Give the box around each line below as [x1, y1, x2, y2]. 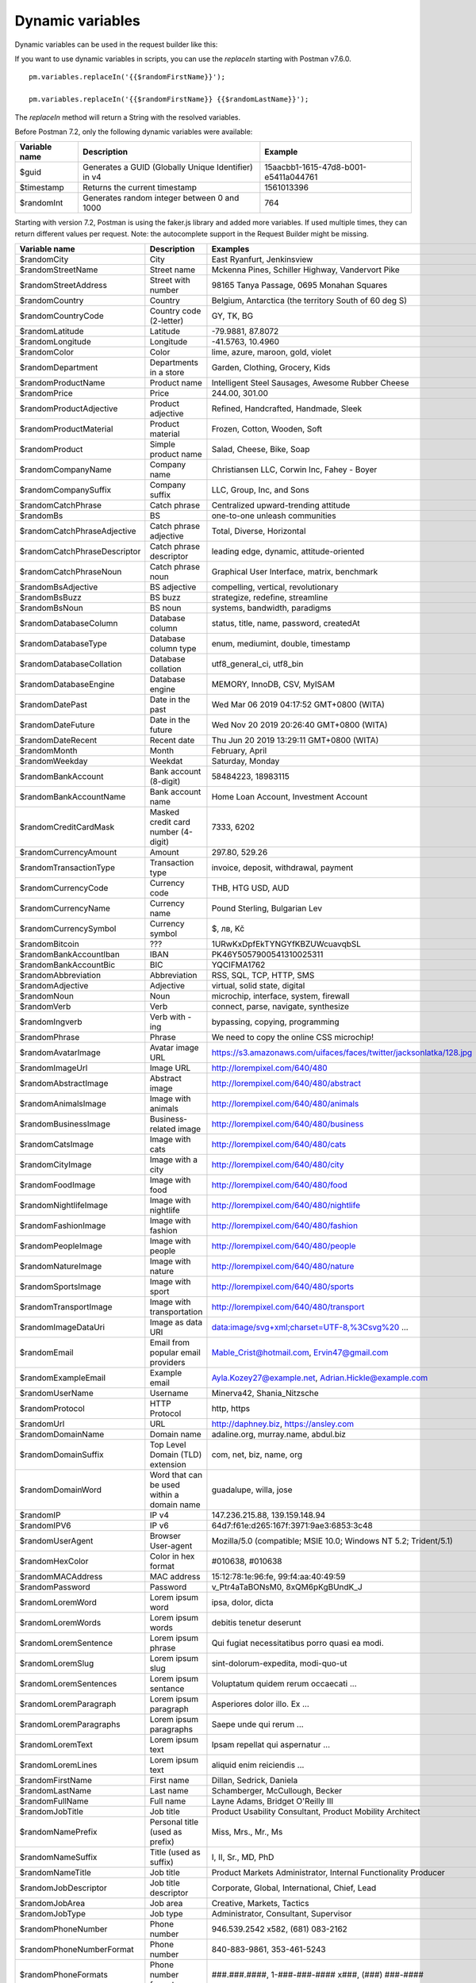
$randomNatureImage [19, 1261, 102, 1272]
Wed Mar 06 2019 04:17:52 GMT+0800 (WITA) [211, 699, 385, 710]
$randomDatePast [19, 699, 87, 710]
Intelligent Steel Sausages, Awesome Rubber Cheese [211, 378, 409, 389]
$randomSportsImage [19, 1281, 102, 1292]
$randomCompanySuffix [19, 485, 111, 496]
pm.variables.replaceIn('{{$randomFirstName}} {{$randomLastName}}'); [29, 95, 309, 104]
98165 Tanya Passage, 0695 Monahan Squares [211, 280, 388, 291]
